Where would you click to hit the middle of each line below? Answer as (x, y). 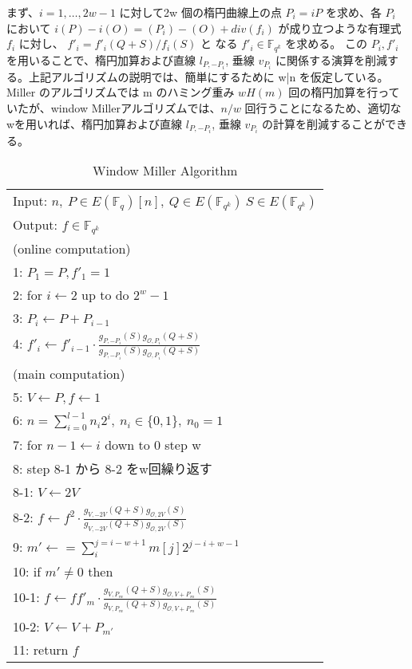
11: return (41, 649)
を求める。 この (326, 43)
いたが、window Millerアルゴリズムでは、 (114, 107)
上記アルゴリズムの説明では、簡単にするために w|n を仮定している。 (208, 76)
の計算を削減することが (324, 123)
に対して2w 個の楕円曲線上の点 (200, 12)
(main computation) (69, 373)
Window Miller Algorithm (165, 171)
